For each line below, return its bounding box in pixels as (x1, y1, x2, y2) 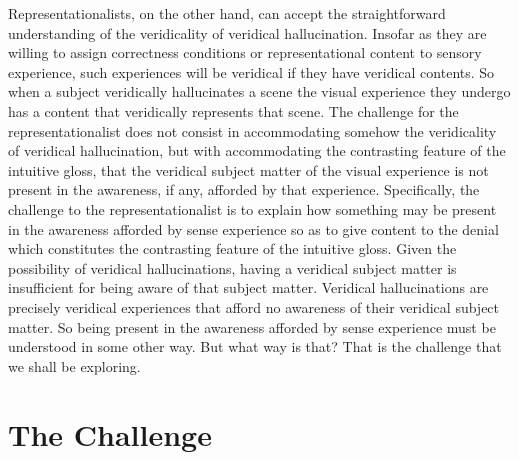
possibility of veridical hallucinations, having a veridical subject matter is (8, 257, 457, 278)
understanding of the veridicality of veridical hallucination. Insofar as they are (8, 22, 487, 43)
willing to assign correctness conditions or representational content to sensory (8, 42, 482, 63)
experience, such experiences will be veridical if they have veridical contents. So (8, 61, 495, 82)
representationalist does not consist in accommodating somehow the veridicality (8, 120, 497, 141)
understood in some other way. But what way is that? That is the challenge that (8, 336, 502, 357)
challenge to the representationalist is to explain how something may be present (8, 198, 497, 219)
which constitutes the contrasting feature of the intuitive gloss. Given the (8, 238, 457, 259)
